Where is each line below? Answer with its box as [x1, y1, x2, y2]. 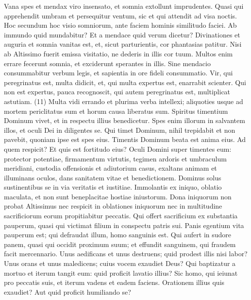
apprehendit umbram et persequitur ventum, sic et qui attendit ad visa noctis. [4, 10, 237, 20]
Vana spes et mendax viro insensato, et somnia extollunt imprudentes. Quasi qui [4, 1, 244, 11]
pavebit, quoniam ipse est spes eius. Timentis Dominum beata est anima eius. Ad [4, 134, 246, 144]
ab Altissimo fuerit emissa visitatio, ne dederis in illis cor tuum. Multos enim [4, 48, 233, 58]
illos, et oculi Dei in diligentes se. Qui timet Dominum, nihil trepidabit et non [4, 124, 235, 135]
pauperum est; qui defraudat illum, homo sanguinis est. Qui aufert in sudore [4, 229, 232, 240]
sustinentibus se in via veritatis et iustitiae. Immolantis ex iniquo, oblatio [4, 182, 222, 192]
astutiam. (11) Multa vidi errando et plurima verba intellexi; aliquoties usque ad [4, 96, 243, 106]
